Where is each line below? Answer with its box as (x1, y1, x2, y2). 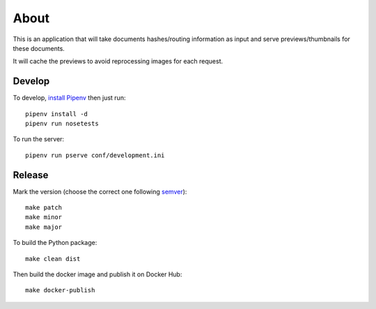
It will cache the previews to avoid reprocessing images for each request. (13, 57, 224, 65)
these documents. (13, 44, 65, 52)
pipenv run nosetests (25, 120, 99, 128)
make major (25, 223, 63, 231)
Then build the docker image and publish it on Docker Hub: (13, 270, 182, 278)
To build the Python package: (13, 239, 97, 247)
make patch (25, 204, 63, 212)
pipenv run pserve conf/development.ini (25, 151, 165, 159)
